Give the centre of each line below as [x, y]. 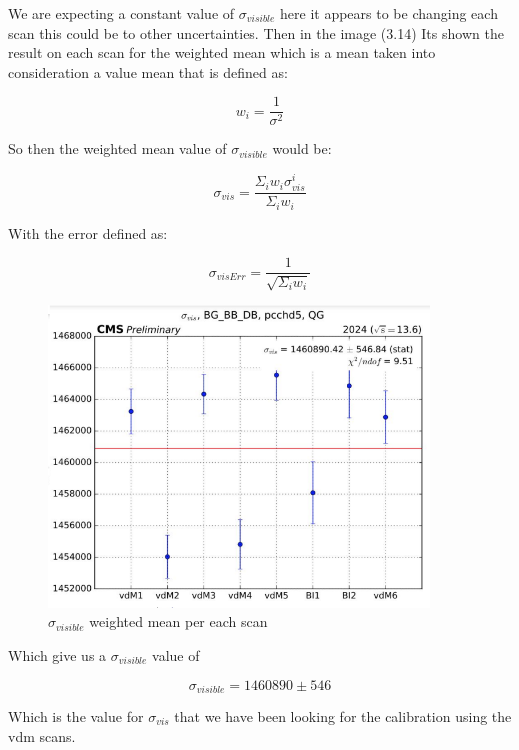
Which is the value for [76, 716]
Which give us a [57, 654]
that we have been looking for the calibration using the [343, 716]
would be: [302, 148]
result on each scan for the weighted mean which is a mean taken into [222, 52]
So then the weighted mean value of [117, 148]
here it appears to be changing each [389, 13]
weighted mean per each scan [178, 621]
